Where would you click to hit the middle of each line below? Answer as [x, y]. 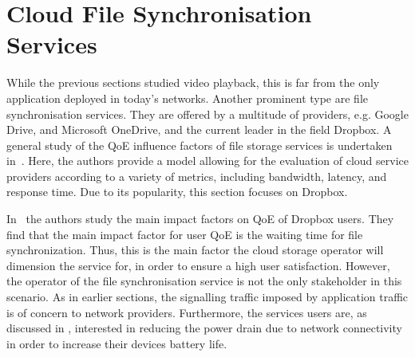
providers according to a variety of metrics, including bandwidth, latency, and [197, 176]
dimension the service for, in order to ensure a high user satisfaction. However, [198, 265]
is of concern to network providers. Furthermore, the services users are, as [187, 312]
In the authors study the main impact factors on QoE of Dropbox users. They [200, 219]
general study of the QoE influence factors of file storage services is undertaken [200, 145]
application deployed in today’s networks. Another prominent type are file [188, 98]
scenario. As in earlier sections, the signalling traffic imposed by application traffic [207, 297]
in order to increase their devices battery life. [117, 343]
